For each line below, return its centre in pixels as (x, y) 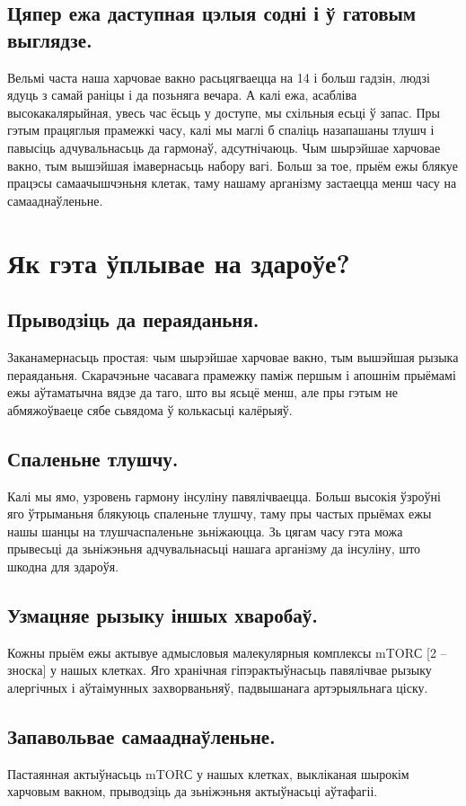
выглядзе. (50, 39)
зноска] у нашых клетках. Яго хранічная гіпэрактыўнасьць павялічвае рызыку (220, 670)
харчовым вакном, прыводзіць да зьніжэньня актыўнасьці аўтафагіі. (193, 791)
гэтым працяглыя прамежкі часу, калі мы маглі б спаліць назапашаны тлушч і (221, 130)
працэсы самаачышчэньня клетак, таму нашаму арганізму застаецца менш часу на (232, 183)
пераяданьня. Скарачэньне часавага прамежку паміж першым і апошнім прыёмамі (232, 374)
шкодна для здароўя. (63, 566)
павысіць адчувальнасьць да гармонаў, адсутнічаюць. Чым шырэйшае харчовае (224, 147)
